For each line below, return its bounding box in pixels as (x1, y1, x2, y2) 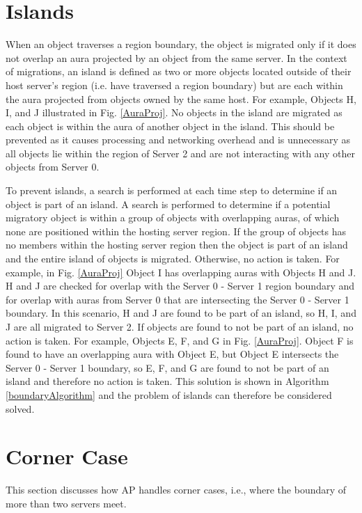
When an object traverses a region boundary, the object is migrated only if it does (6, 37, 356, 52)
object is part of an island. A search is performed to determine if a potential (6, 196, 331, 211)
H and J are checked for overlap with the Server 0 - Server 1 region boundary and (6, 278, 355, 293)
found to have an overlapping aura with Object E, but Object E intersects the (6, 347, 339, 361)
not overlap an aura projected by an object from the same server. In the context (6, 50, 347, 65)
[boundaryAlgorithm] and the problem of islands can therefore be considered (6, 387, 332, 402)
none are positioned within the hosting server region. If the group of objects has (6, 223, 347, 238)
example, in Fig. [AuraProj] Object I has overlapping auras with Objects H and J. (6, 265, 356, 279)
